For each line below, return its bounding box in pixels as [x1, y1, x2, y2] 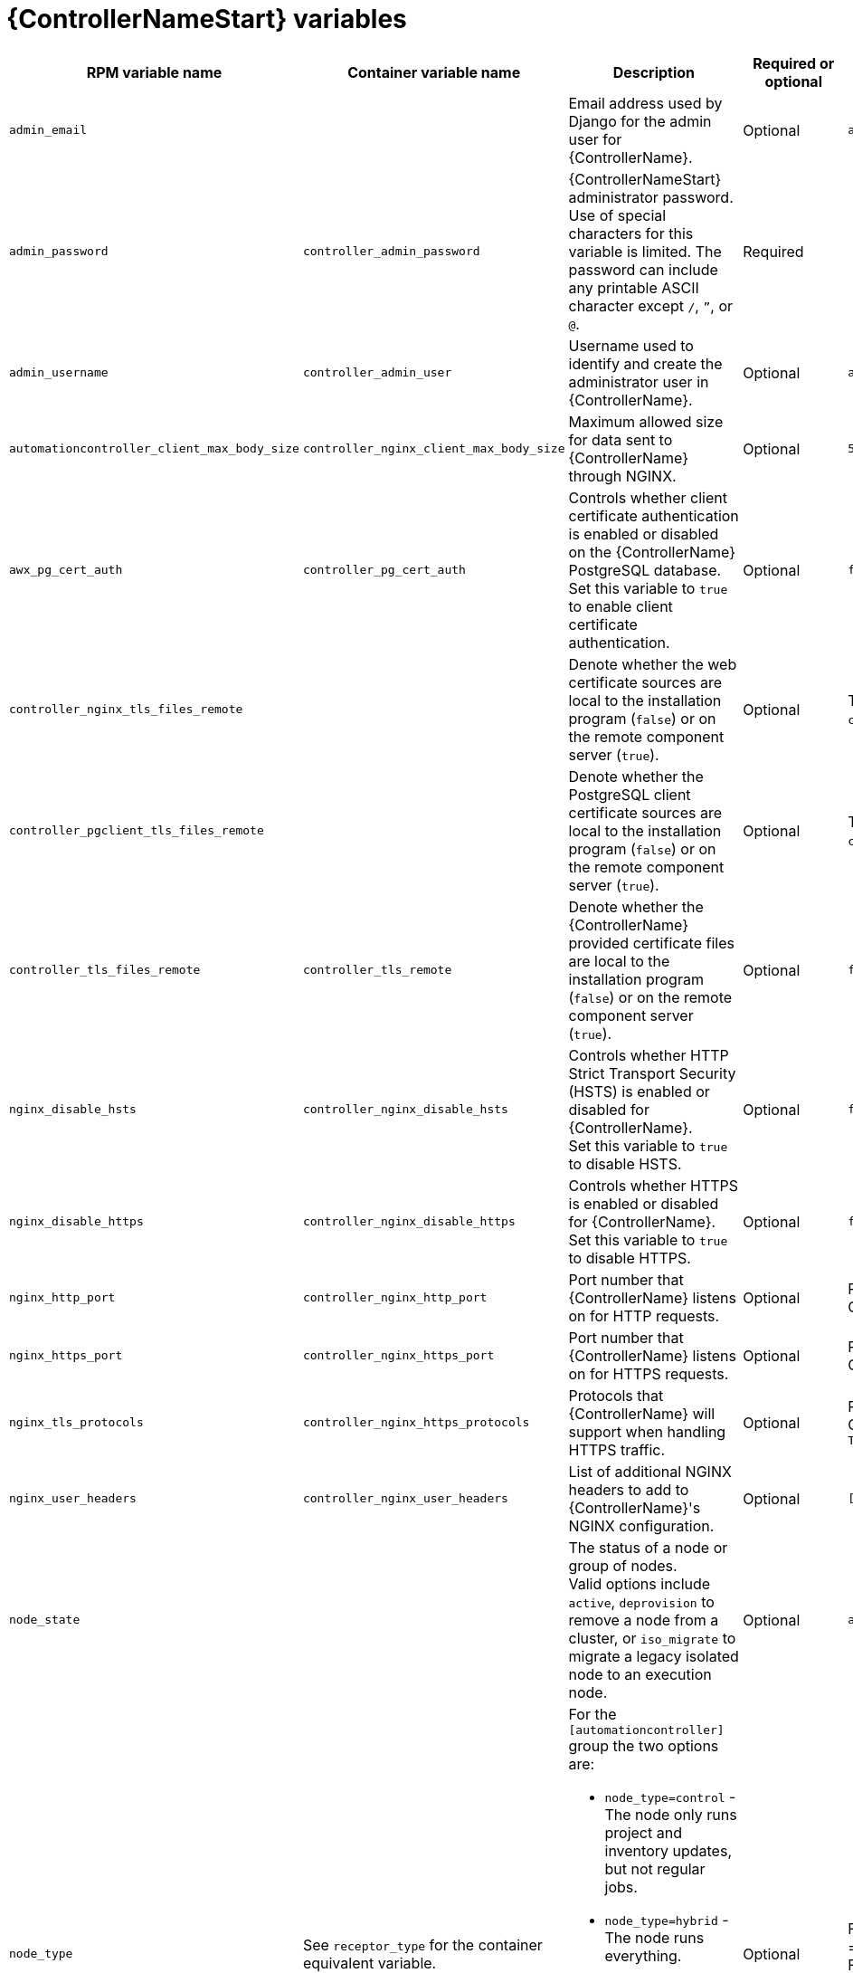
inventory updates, [604, 1841, 732, 1860]
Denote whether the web [568, 654, 737, 673]
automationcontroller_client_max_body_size [9, 442, 299, 456]
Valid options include [568, 1574, 711, 1593]
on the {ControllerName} [568, 542, 736, 561]
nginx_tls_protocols [9, 1415, 144, 1430]
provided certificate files [568, 933, 735, 952]
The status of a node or [568, 1538, 728, 1557]
